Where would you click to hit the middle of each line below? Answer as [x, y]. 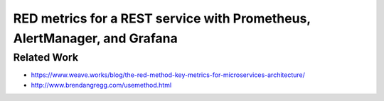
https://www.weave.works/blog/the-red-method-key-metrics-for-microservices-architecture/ [168, 75]
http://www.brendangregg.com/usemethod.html [101, 85]
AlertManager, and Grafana [95, 38]
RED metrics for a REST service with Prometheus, [162, 18]
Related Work [46, 57]
